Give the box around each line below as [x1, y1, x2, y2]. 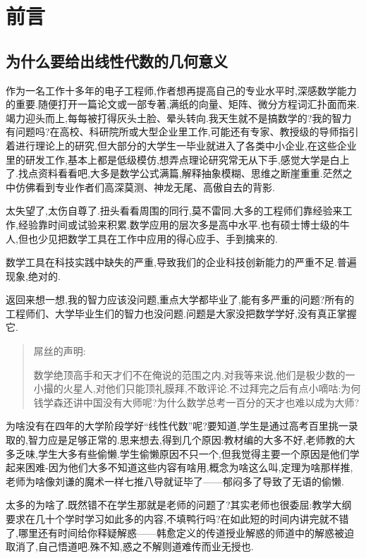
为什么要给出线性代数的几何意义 [6, 49, 228, 71]
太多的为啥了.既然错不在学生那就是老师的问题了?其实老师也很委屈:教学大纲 [6, 497, 352, 512]
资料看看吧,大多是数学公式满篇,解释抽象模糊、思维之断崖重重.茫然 [37, 166, 343, 181]
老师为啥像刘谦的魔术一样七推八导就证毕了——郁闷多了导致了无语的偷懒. [6, 473, 344, 488]
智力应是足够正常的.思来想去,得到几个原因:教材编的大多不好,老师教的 [28, 432, 346, 447]
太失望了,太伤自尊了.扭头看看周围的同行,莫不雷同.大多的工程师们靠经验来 [6, 203, 343, 218]
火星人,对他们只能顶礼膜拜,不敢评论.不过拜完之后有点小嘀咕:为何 [63, 381, 361, 396]
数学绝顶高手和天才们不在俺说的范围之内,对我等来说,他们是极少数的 [33, 367, 346, 382]
